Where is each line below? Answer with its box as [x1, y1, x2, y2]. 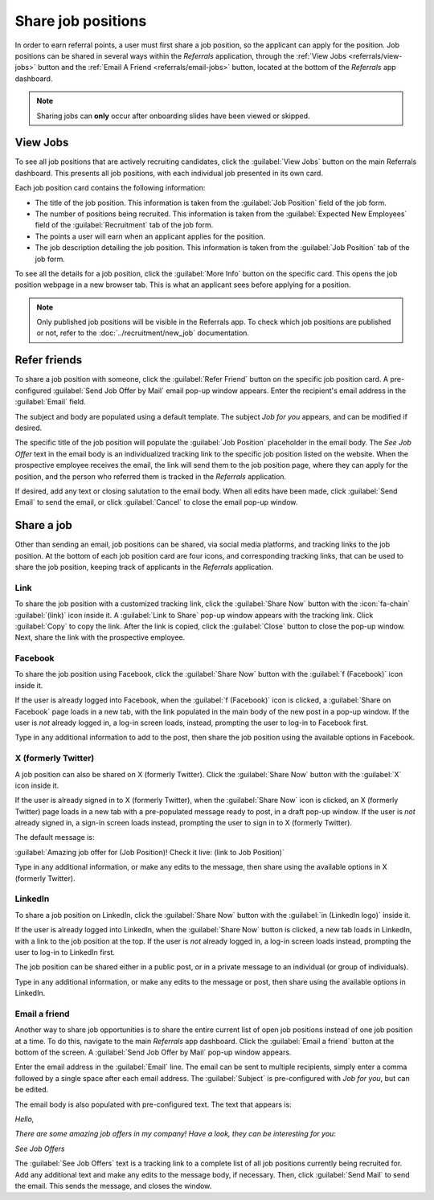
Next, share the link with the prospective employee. [14, 633, 186, 642]
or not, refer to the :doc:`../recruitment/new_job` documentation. [36, 328, 249, 338]
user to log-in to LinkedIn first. [14, 947, 116, 956]
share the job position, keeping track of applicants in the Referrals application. [14, 562, 273, 571]
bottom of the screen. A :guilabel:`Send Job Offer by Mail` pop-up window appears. [14, 1047, 292, 1057]
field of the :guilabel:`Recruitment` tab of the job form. [35, 220, 214, 230]
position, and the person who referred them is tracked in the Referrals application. [14, 471, 287, 481]
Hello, [14, 1114, 35, 1124]
